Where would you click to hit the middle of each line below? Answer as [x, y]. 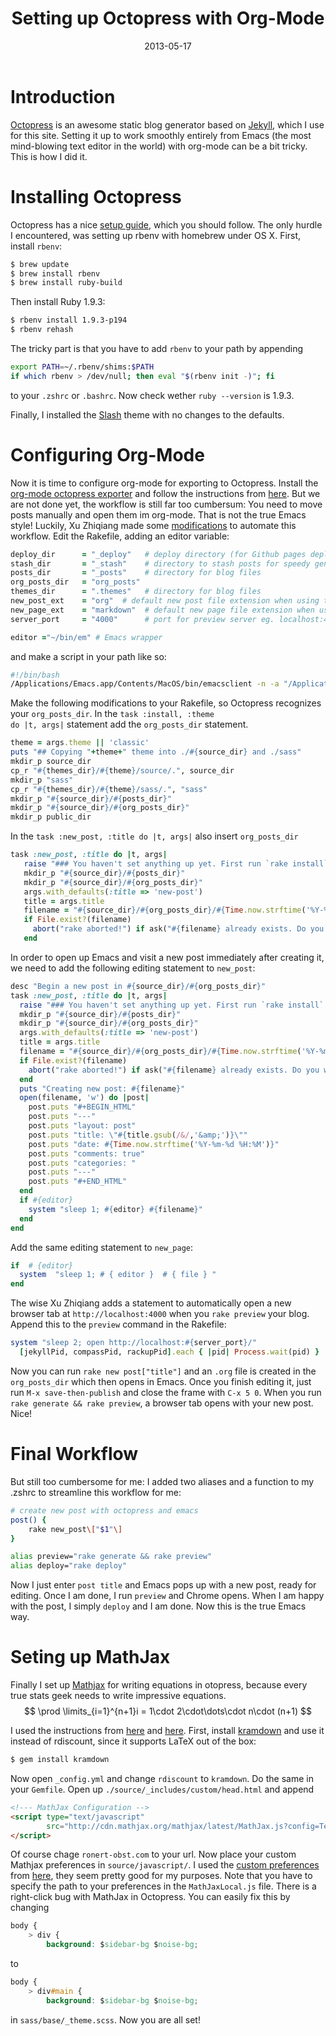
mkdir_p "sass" [42, 780]
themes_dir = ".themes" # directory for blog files [136, 592]
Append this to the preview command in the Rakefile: [118, 1324]
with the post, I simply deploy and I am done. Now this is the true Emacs [158, 1606]
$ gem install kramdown [60, 1760]
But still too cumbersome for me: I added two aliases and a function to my [162, 1481]
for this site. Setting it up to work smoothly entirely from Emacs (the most [161, 135]
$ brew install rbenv [55, 273]
